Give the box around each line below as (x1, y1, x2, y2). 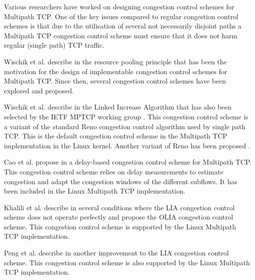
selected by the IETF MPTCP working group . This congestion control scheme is (4, 111, 249, 121)
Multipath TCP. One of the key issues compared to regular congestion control (4, 11, 239, 21)
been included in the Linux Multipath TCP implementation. (4, 186, 186, 196)
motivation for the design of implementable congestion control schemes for (4, 66, 227, 76)
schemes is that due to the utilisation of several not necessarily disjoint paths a (4, 21, 242, 31)
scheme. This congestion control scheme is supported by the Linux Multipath (4, 221, 236, 231)
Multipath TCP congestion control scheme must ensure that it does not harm (4, 30, 238, 40)
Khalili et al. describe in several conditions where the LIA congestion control (4, 202, 235, 212)
